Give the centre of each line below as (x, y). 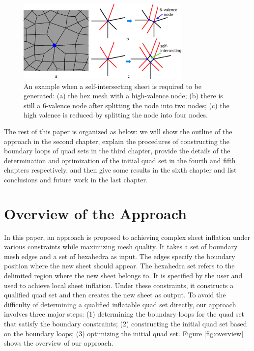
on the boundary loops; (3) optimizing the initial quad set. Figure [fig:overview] (124, 333)
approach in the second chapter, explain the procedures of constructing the (117, 141)
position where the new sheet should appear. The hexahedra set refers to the (119, 266)
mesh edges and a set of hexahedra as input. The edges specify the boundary (120, 256)
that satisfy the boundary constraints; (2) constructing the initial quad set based (126, 323)
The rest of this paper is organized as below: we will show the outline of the (118, 131)
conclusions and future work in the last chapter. (76, 179)
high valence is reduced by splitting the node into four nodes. (116, 115)
